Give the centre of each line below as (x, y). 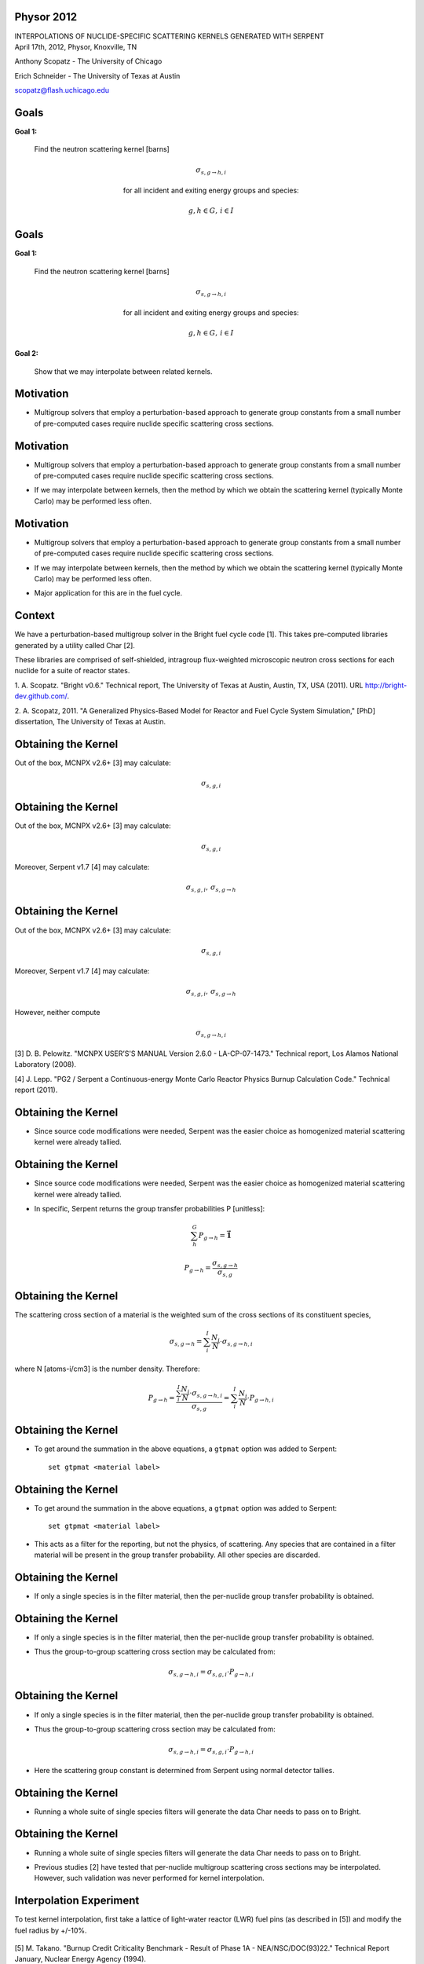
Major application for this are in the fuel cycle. (108, 593)
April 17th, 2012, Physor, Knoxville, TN (76, 46)
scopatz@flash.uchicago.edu (62, 90)
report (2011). (36, 1090)
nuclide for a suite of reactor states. (72, 671)
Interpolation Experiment (77, 1901)
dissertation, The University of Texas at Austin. (90, 721)
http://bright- (386, 685)
